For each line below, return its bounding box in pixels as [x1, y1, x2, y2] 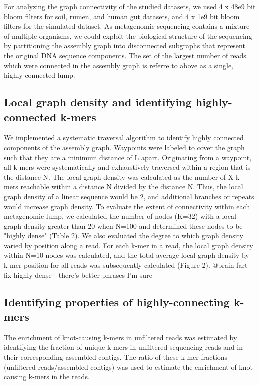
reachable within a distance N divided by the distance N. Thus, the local [20, 181, 243, 192]
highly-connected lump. [4, 70, 75, 80]
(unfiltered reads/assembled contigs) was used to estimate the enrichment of [4, 361, 237, 372]
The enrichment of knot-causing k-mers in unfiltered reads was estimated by [4, 332, 237, 342]
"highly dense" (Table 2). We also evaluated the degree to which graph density [4, 230, 243, 241]
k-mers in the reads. [28, 371, 90, 382]
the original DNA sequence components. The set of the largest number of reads [4, 50, 246, 60]
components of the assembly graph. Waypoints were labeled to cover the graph [4, 142, 245, 152]
